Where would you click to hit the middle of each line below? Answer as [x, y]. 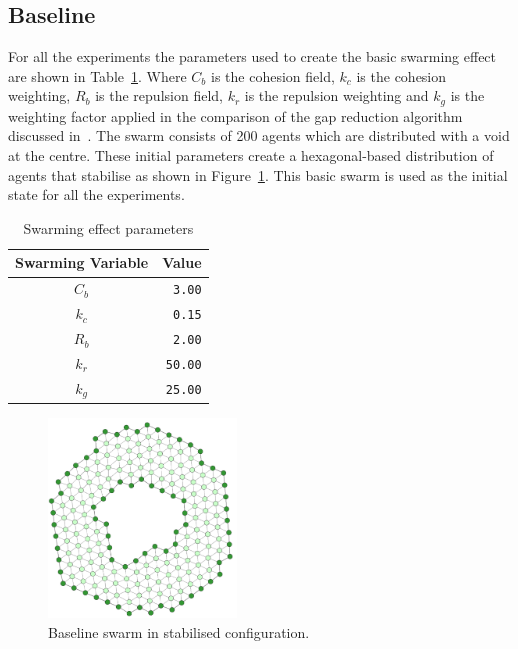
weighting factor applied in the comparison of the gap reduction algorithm [235, 115]
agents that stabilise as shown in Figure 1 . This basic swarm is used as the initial [258, 174]
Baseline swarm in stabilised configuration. [179, 631]
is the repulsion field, [159, 95]
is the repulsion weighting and [336, 95]
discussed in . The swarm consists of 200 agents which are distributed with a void [259, 135]
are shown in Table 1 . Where [97, 75]
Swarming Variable [82, 262]
